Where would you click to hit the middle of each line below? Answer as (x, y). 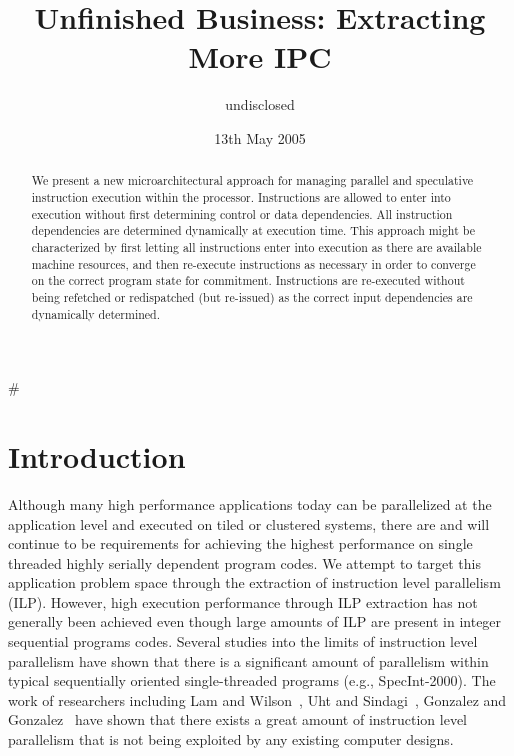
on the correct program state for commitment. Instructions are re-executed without (248, 280)
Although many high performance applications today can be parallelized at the (250, 503)
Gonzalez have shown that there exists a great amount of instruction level (238, 719)
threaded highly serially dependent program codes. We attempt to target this (244, 562)
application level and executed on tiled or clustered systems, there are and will (249, 523)
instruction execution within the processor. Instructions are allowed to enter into (241, 196)
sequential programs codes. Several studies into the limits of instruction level (243, 641)
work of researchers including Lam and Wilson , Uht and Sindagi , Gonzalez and (257, 699)
